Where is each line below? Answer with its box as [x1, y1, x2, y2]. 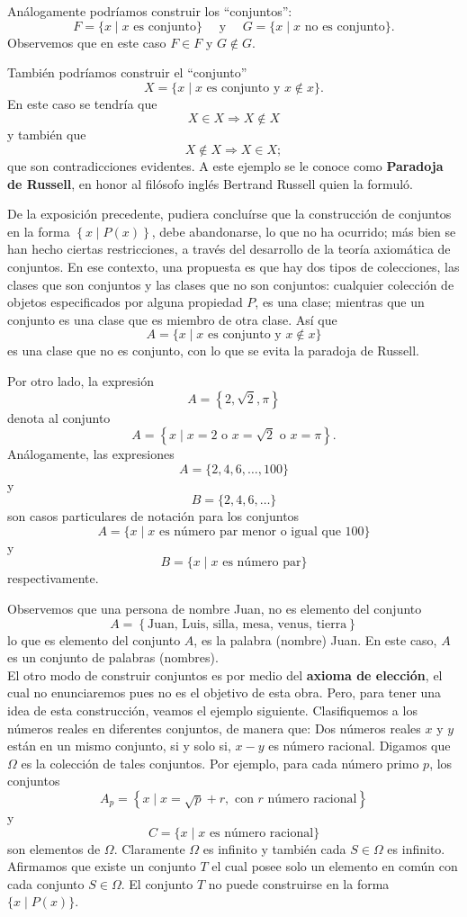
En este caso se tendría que [7, 94, 157, 112]
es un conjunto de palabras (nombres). [7, 648, 219, 667]
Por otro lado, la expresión [7, 371, 154, 390]
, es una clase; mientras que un [255, 292, 425, 311]
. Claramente [113, 839, 185, 858]
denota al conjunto [7, 408, 111, 427]
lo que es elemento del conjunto [7, 630, 181, 649]
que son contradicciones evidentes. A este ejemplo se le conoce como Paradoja [7, 156, 444, 175]
